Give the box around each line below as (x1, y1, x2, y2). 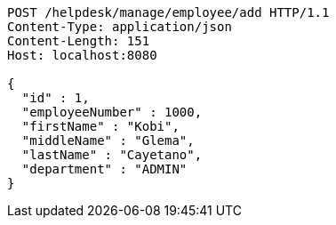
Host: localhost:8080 (7, 48, 157, 62)
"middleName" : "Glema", (21, 133, 195, 148)
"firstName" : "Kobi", (21, 119, 180, 133)
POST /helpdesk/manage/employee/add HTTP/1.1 (7, 5, 330, 20)
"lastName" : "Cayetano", (21, 148, 203, 162)
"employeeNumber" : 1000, (21, 105, 203, 119)
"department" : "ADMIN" (21, 162, 188, 176)
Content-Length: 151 (7, 34, 150, 48)
